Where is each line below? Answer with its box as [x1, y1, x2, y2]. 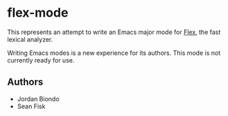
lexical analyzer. [7, 35, 53, 43]
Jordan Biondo [17, 94, 60, 103]
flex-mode [7, 5, 69, 21]
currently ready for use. [7, 56, 75, 64]
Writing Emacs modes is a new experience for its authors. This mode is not [7, 49, 220, 57]
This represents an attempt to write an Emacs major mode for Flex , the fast [7, 28, 221, 36]
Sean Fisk [17, 102, 46, 110]
